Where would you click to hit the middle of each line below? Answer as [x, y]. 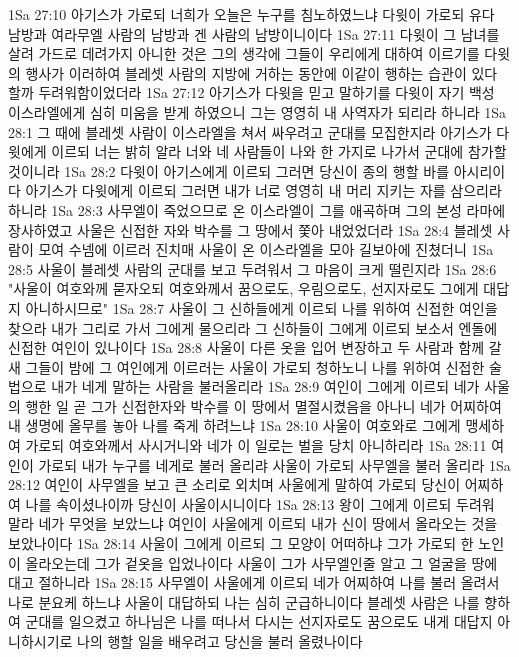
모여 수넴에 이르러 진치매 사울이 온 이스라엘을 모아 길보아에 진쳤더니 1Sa [266, 249]
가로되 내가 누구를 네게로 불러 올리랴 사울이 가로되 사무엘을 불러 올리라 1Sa [274, 464]
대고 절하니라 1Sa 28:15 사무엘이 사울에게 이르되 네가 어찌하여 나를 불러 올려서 [254, 582]
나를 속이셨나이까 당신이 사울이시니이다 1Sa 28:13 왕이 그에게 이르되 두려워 [260, 503]
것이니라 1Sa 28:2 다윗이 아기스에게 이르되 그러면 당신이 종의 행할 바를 [229, 170]
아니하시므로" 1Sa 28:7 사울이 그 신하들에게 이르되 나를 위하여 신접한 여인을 [261, 307]
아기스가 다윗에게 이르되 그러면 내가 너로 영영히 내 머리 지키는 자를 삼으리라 [263, 190]
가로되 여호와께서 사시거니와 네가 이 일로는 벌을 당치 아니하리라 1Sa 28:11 [256, 445]
